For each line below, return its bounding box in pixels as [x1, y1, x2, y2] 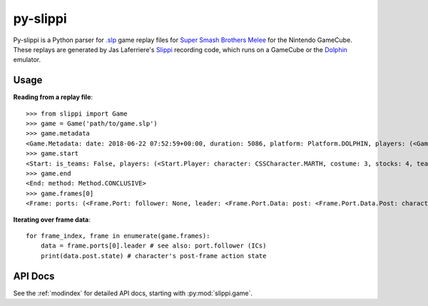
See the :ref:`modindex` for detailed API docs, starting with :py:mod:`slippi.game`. [13, 289, 253, 297]
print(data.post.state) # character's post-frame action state [40, 252, 267, 260]
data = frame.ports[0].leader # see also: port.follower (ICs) [40, 242, 267, 250]
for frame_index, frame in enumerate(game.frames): [26, 232, 210, 240]
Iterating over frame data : [13, 215, 91, 224]
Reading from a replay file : [13, 93, 93, 101]
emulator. [13, 56, 41, 64]
